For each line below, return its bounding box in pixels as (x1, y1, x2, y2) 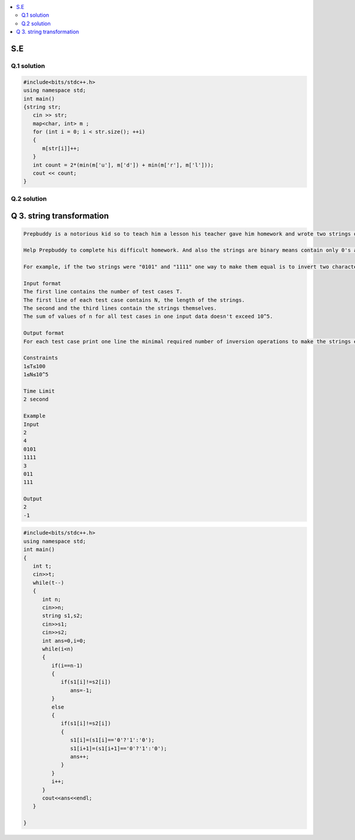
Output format (23, 330, 64, 337)
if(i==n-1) (51, 662, 83, 669)
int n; (42, 596, 62, 603)
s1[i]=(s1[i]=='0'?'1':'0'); (70, 737, 155, 744)
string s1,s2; (42, 613, 83, 619)
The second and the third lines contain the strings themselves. (23, 305, 217, 312)
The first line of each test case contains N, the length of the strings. (23, 297, 246, 303)
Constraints (23, 355, 59, 361)
